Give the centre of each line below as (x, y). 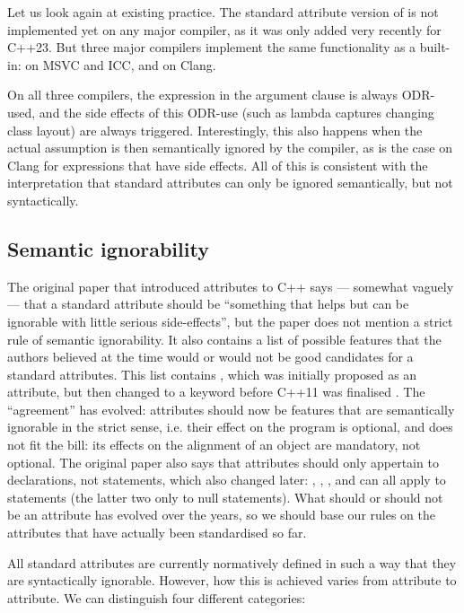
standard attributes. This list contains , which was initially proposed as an (212, 374)
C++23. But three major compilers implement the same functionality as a (212, 47)
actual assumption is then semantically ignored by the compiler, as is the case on (230, 148)
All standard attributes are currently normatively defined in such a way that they (232, 562)
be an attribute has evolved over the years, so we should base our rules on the (222, 515)
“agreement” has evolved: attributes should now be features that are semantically (231, 409)
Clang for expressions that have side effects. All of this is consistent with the (218, 165)
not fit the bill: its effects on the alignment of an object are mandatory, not (214, 445)
